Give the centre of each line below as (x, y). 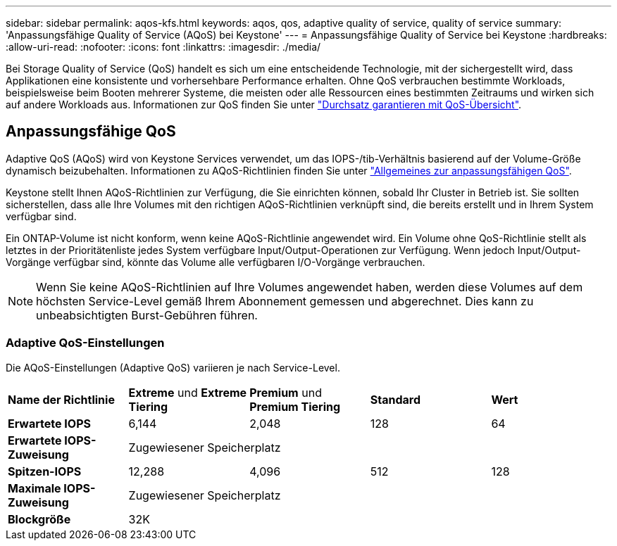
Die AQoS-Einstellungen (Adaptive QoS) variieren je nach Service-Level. (173, 367)
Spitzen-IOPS (45, 471)
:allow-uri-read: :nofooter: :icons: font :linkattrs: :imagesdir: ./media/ (163, 47)
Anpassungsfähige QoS (91, 132)
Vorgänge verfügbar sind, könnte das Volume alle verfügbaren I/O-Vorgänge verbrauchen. (216, 262)
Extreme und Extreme (188, 392)
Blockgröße (39, 519)
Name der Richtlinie (61, 399)
